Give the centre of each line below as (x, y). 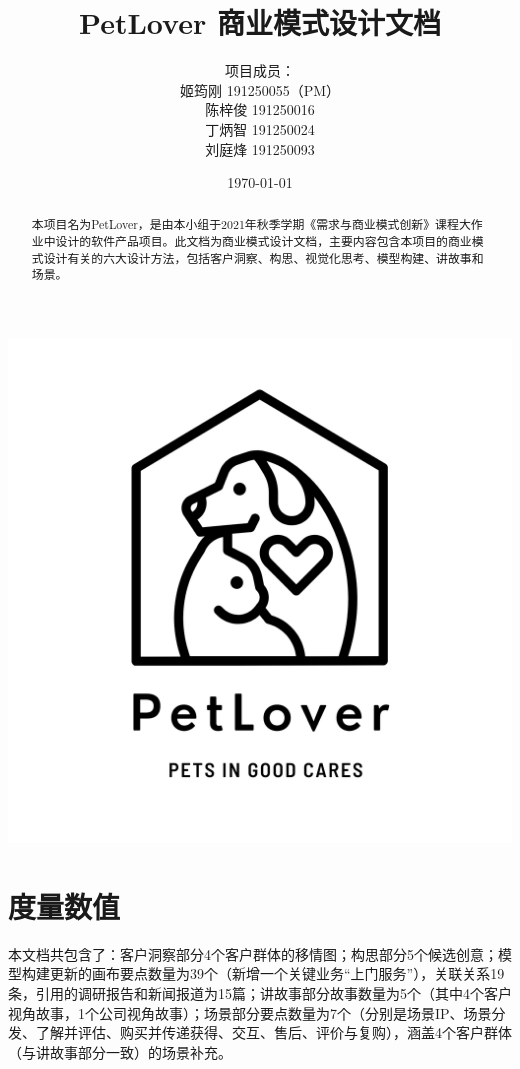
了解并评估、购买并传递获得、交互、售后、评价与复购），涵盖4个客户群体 (273, 1032)
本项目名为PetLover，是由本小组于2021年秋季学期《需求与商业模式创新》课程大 (251, 224)
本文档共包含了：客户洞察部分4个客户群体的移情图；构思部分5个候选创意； (253, 953)
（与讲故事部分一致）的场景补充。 (120, 1051)
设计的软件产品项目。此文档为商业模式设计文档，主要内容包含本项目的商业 (263, 241)
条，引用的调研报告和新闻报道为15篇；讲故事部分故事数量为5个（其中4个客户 (260, 993)
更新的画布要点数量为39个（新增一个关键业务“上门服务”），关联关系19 (277, 973)
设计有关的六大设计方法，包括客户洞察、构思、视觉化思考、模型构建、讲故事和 (263, 257)
